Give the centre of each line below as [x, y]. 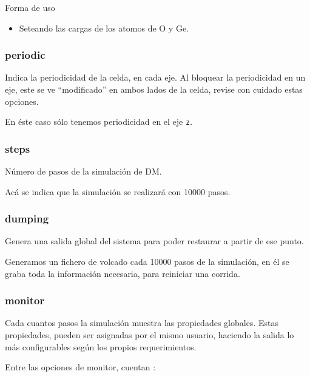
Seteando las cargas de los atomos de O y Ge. [104, 28]
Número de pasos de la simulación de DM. [83, 171]
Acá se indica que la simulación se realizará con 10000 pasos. [118, 191]
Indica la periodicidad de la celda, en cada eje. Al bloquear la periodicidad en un [155, 77]
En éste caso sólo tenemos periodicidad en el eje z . [99, 122]
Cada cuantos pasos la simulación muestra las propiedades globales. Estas [142, 323]
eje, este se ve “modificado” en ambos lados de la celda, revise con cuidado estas [154, 89]
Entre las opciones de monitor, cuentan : [80, 367]
